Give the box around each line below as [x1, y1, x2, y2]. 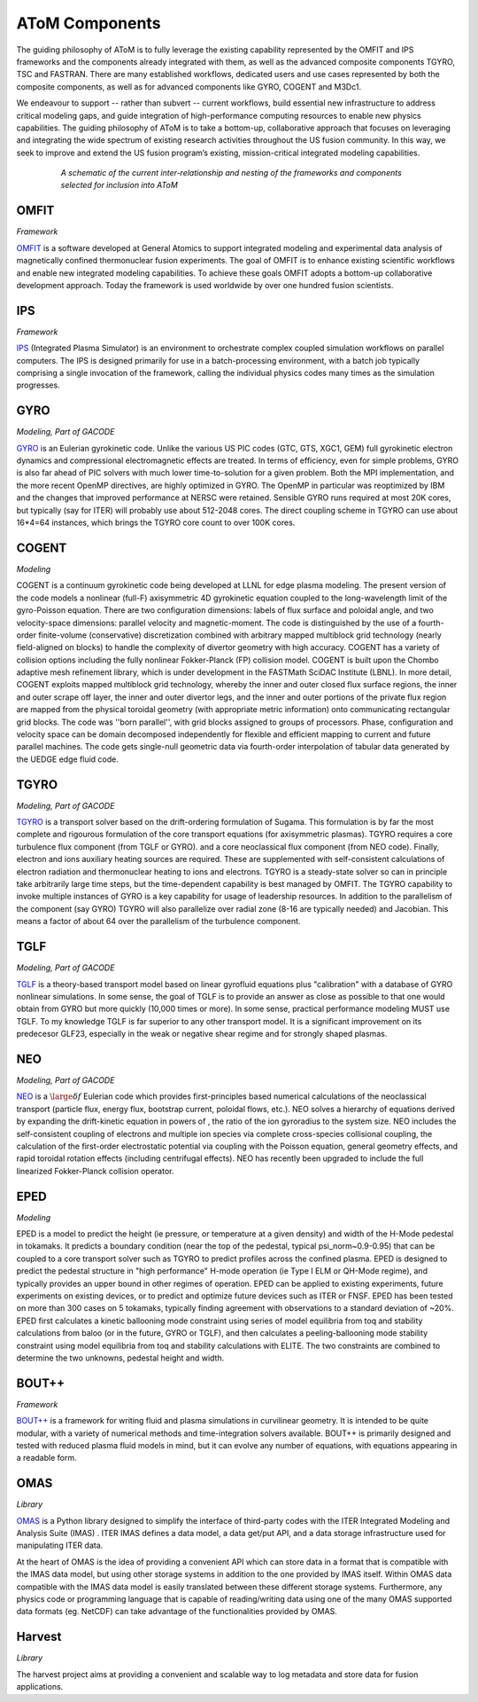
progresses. [16, 380, 61, 390]
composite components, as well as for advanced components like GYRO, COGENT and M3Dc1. [16, 81, 362, 92]
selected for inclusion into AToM [60, 180, 179, 191]
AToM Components [16, 13, 161, 33]
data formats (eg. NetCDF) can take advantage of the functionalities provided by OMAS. [16, 1606, 338, 1617]
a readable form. [16, 1453, 77, 1463]
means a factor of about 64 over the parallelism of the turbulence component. [16, 916, 301, 927]
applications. [16, 1682, 64, 1692]
